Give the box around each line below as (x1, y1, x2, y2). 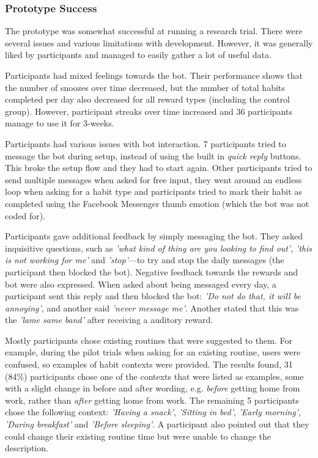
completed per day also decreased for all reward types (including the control (5, 93, 290, 106)
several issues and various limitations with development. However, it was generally (5, 36, 313, 49)
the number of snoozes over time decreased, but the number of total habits (5, 81, 285, 93)
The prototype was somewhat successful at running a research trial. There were (5, 24, 303, 37)
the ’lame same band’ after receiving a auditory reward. (5, 313, 213, 326)
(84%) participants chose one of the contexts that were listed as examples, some (5, 369, 304, 382)
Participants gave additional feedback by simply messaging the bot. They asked (5, 230, 303, 242)
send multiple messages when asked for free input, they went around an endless (5, 173, 302, 186)
